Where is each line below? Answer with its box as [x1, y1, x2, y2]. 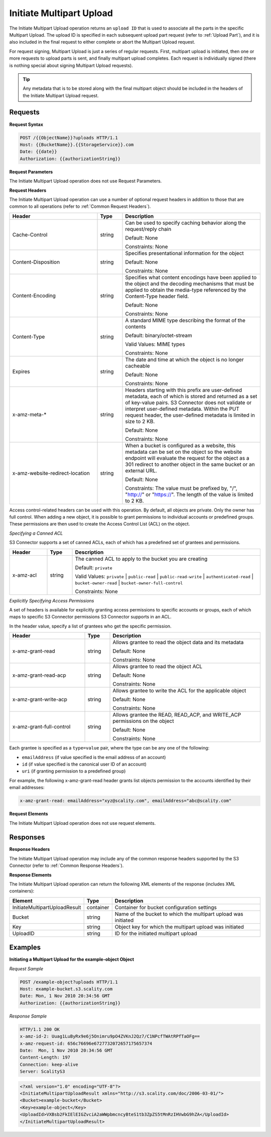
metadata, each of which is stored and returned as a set [125, 393, 257, 400]
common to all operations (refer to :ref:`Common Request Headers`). [9, 203, 151, 209]
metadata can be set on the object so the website [125, 448, 242, 455]
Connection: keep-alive [20, 1062, 79, 1067]
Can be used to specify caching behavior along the [125, 219, 246, 226]
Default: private [75, 564, 112, 571]
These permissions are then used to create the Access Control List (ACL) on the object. [9, 521, 190, 527]
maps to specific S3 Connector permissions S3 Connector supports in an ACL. [9, 614, 172, 620]
